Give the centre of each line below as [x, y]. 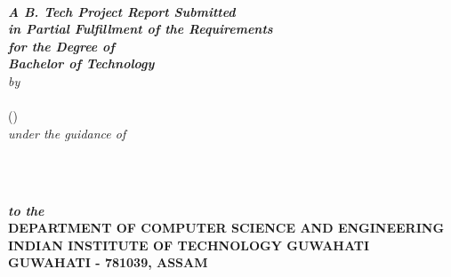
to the [26, 210]
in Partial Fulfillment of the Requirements [141, 29]
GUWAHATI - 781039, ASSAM [108, 262]
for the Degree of [61, 46]
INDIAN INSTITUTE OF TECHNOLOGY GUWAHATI [189, 245]
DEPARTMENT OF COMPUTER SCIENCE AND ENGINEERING [226, 228]
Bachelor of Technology [81, 63]
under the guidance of [67, 133]
